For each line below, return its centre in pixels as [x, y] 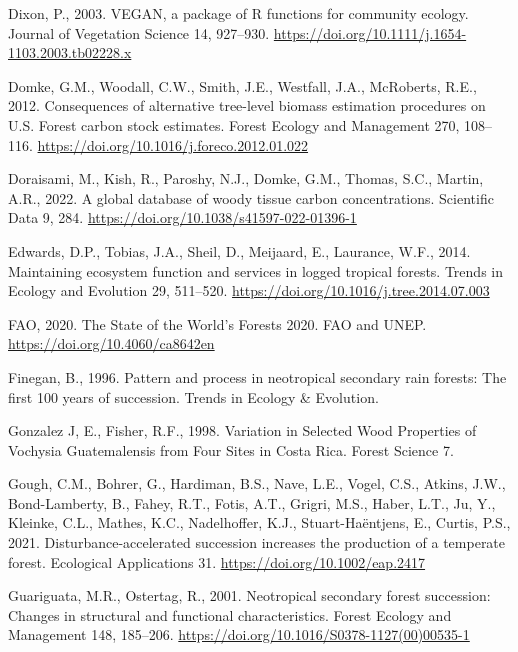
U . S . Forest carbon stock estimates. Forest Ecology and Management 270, [234, 124]
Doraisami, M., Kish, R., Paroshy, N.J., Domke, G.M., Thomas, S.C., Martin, [246, 178]
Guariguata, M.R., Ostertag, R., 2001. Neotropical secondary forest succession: [249, 595]
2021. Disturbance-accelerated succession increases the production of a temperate [257, 542]
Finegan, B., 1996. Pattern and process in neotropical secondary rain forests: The [257, 376]
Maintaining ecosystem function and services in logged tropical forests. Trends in [255, 270]
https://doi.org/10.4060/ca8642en [111, 343]
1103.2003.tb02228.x [70, 52]
